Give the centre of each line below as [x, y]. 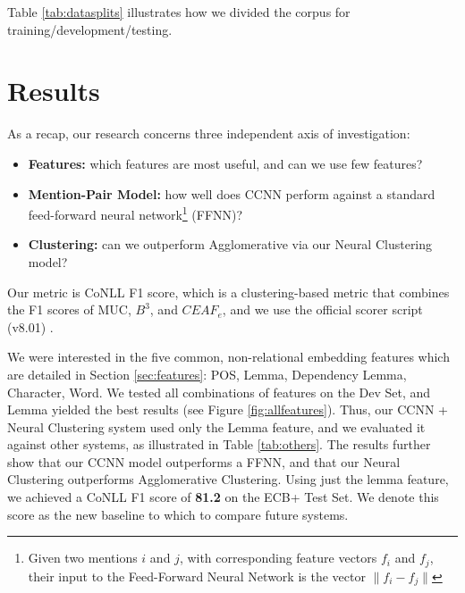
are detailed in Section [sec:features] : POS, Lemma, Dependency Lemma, [207, 374]
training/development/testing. [90, 29]
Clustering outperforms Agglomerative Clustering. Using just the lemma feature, [228, 479]
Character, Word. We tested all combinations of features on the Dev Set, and [219, 392]
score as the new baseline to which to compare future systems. [178, 514]
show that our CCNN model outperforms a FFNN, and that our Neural [204, 461]
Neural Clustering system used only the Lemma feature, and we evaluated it [216, 426]
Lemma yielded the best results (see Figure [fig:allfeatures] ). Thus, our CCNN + [228, 409]
